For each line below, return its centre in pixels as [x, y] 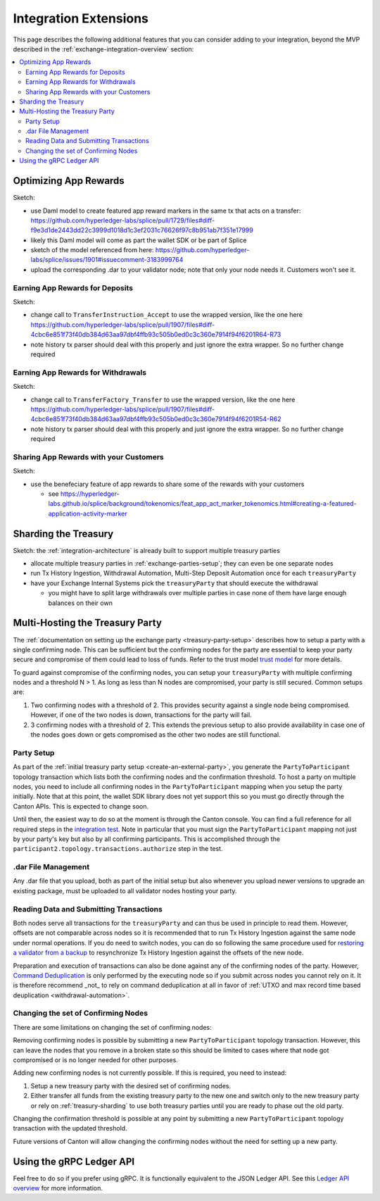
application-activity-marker [88, 514]
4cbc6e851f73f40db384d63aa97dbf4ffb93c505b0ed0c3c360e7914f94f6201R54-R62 [156, 419]
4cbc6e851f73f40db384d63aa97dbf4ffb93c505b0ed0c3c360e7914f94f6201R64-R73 [156, 335]
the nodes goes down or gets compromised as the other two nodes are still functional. [156, 735]
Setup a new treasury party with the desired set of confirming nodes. [131, 1085]
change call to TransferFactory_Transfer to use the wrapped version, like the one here [163, 399]
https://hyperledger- [90, 494]
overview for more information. [58, 1188]
